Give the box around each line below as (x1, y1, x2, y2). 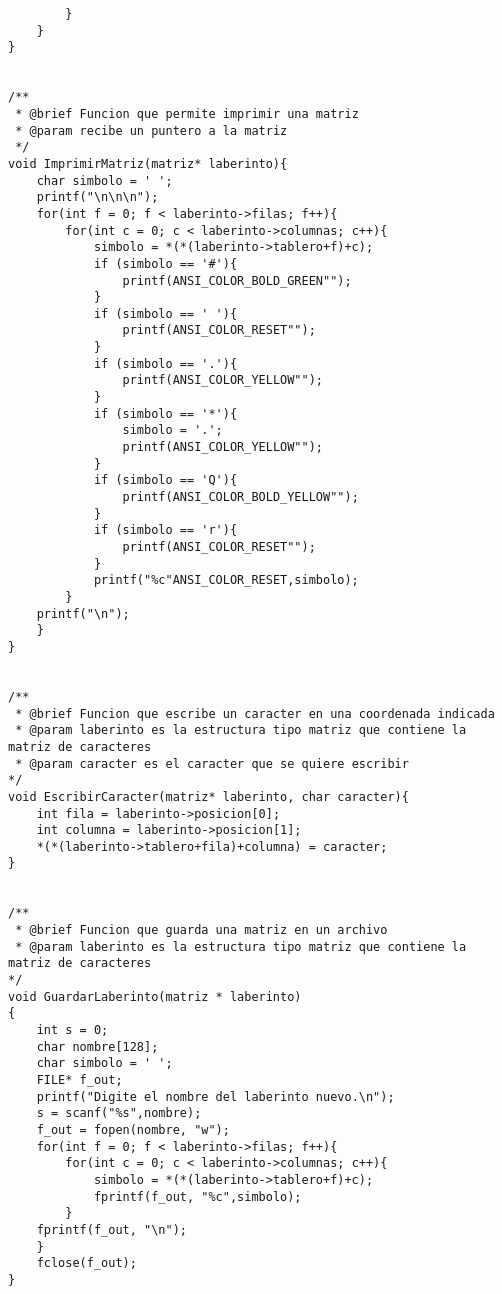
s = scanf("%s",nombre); (36, 1106, 202, 1121)
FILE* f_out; (36, 1073, 123, 1087)
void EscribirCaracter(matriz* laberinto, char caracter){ (8, 789, 409, 804)
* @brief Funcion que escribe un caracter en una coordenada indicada (15, 706, 495, 721)
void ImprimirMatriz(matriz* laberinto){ (8, 156, 288, 171)
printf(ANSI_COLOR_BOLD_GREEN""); (122, 273, 352, 288)
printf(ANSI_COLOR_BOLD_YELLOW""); (122, 490, 359, 505)
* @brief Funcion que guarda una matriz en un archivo (15, 923, 388, 938)
